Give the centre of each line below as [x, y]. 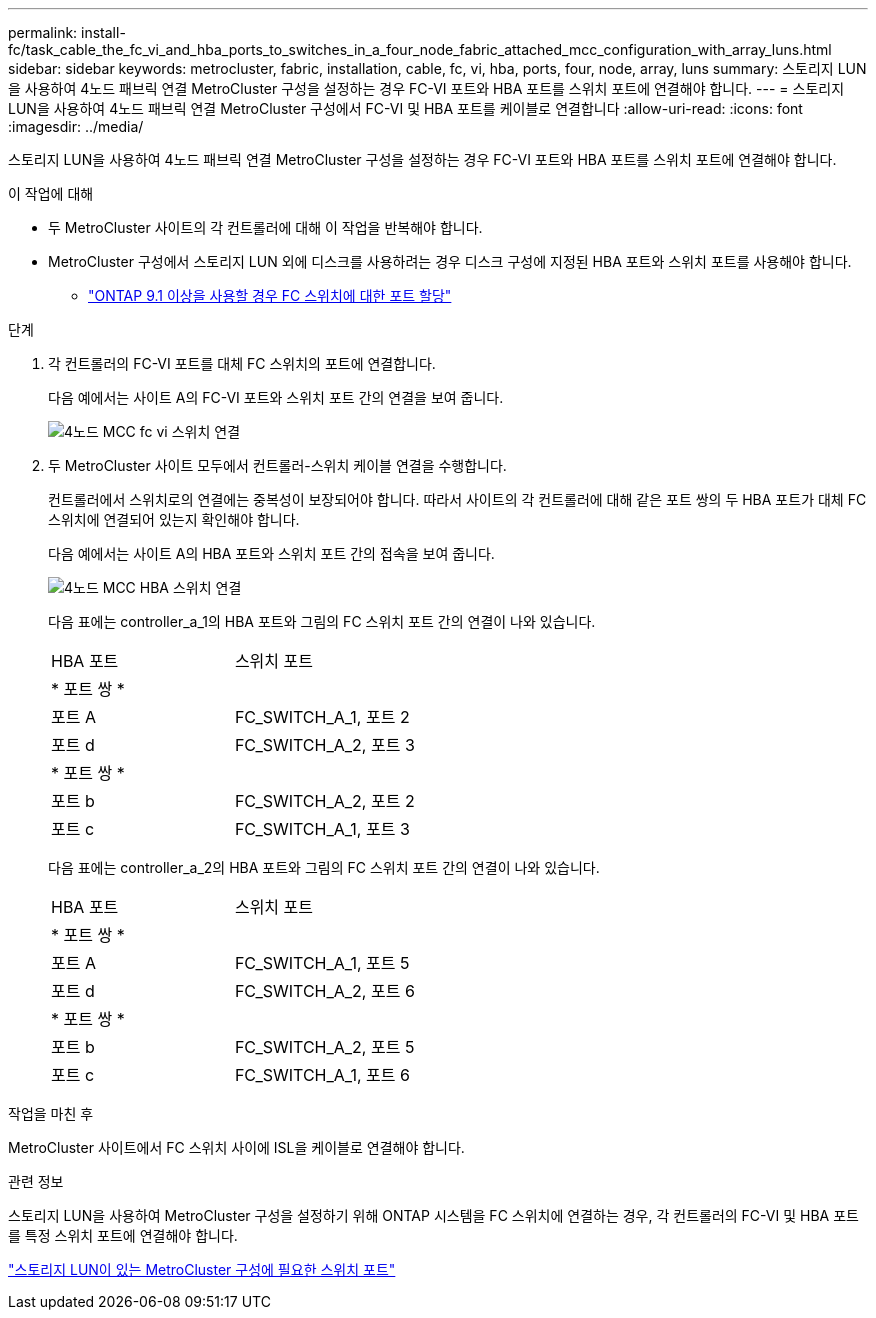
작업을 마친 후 [51, 1113]
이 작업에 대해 [51, 193]
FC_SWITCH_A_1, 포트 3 [322, 829]
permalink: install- [67, 32]
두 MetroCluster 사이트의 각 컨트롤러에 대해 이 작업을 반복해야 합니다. [265, 227]
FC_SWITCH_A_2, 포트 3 [324, 745]
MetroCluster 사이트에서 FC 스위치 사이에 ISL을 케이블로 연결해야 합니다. [236, 1147]
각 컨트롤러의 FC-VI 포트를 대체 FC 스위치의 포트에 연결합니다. [242, 363]
